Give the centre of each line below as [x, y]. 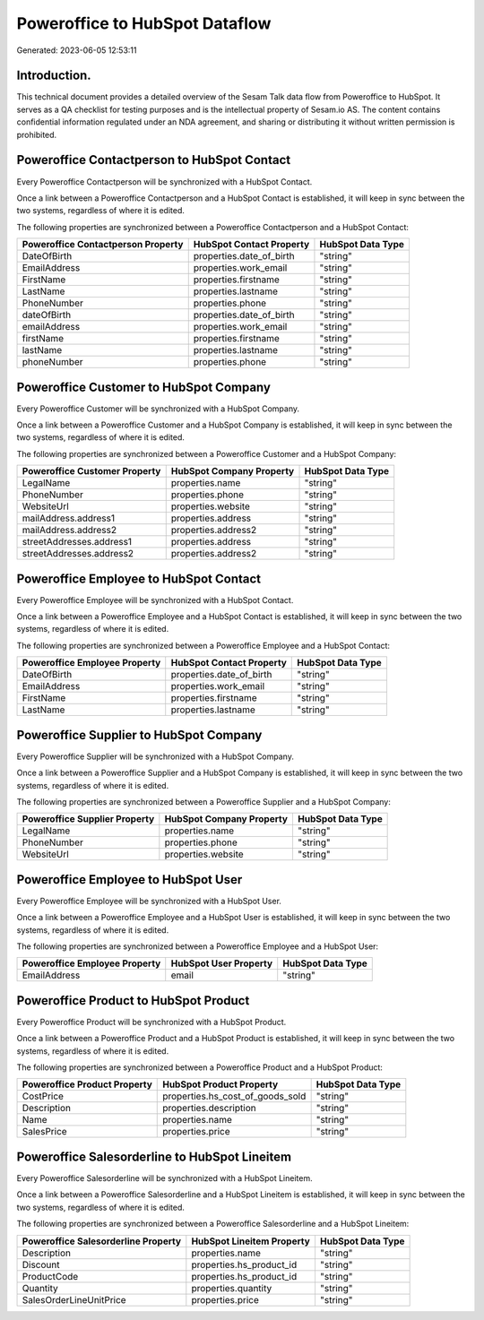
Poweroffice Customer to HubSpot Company [143, 387]
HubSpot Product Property [220, 1084]
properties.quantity [232, 1288]
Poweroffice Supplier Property [88, 819]
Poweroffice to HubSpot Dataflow [144, 23]
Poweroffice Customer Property [91, 471]
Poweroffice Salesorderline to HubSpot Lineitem [154, 1156]
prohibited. [37, 134]
